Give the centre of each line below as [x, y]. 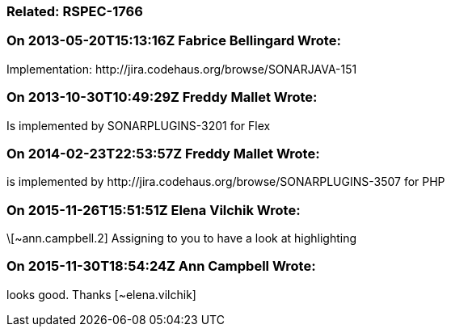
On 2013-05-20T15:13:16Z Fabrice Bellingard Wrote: [174, 41]
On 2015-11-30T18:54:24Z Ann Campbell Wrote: [161, 266]
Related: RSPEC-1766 [75, 11]
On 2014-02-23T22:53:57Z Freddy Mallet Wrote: [163, 153]
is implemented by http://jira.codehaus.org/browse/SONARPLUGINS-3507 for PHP [226, 182]
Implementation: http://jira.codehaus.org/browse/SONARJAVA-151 [182, 69]
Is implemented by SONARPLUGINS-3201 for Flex [139, 125]
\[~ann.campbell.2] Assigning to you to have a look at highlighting [182, 238]
